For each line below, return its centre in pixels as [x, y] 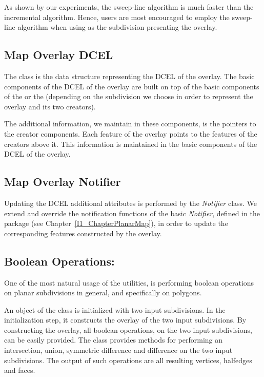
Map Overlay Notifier [63, 182]
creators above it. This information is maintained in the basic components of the [131, 144]
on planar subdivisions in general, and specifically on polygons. [103, 293]
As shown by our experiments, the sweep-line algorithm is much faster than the [129, 7]
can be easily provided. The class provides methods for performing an [114, 340]
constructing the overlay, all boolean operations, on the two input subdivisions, [128, 329]
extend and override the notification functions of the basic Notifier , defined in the [132, 213]
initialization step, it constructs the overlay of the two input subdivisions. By [125, 320]
